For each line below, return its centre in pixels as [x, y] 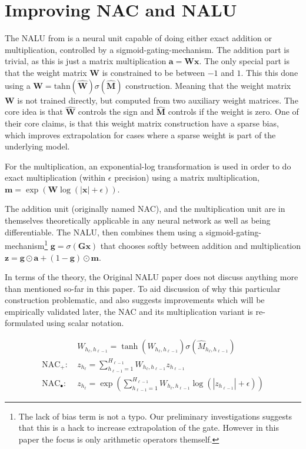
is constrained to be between [154, 72]
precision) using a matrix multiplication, [187, 177]
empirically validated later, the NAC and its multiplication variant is [129, 311]
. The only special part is [244, 61]
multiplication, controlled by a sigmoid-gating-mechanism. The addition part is [147, 49]
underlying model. [37, 146]
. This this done [270, 72]
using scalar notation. [85, 323]
